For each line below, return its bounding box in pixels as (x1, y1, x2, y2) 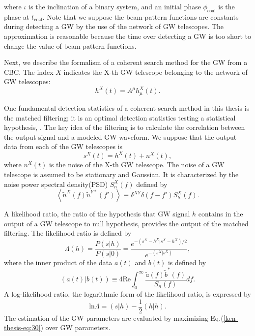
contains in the (198, 209, 243, 219)
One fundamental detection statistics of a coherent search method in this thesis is (4, 102, 250, 113)
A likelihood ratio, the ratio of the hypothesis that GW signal (4, 209, 190, 219)
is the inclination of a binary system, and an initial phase (28, 1, 201, 11)
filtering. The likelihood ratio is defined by (4, 228, 132, 238)
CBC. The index (4, 66, 54, 77)
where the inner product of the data (4, 257, 113, 267)
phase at (4, 11, 29, 22)
